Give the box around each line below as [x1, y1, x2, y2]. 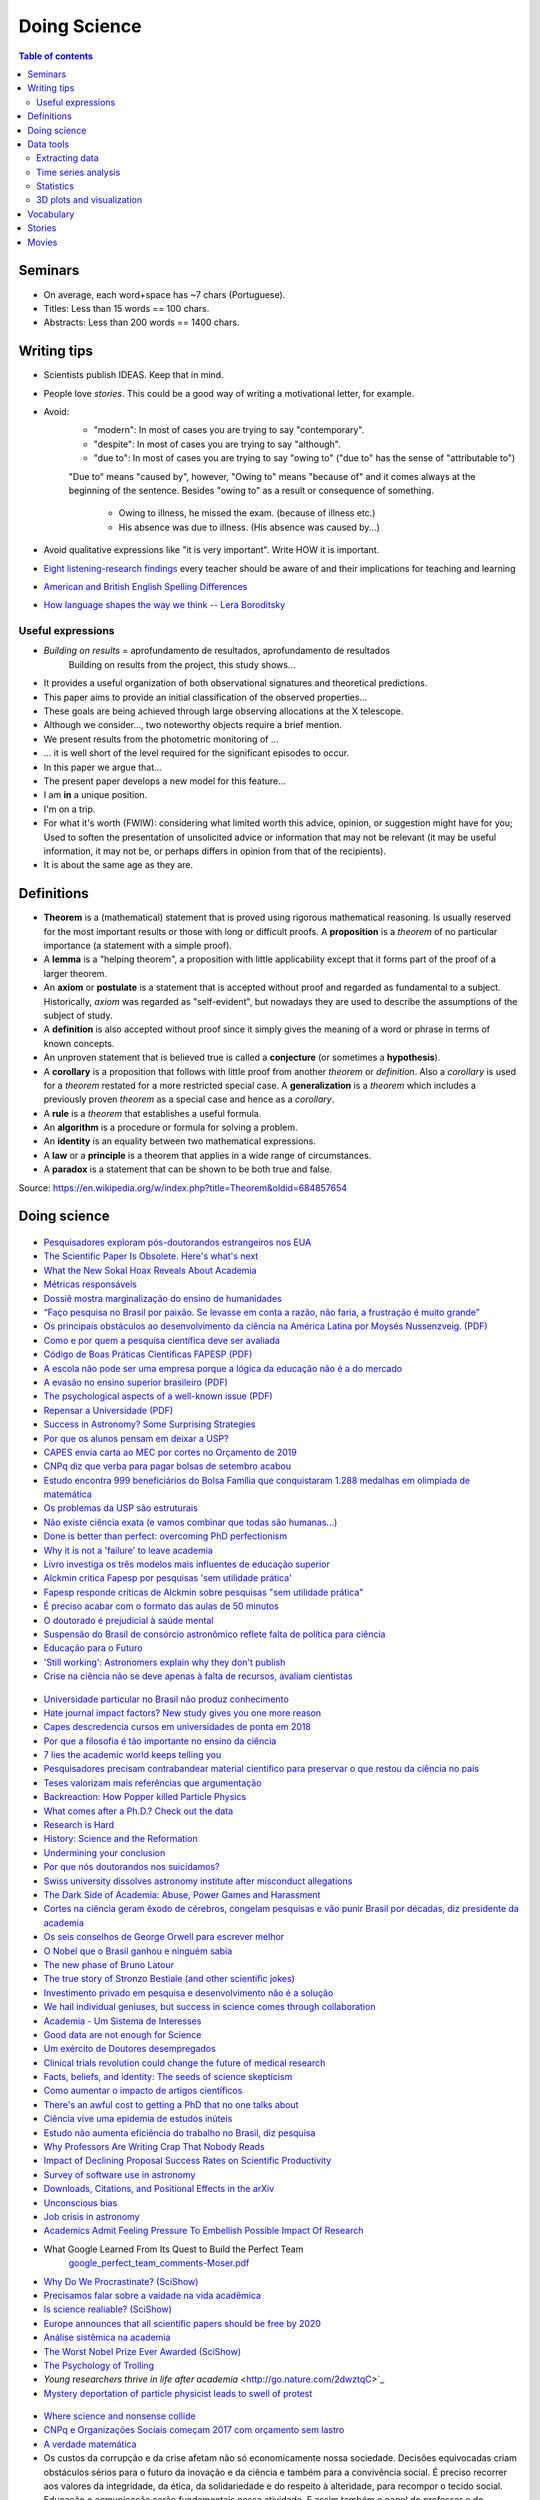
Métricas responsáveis [43, 1278, 137, 1290]
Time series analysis [36, 166, 121, 178]
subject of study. [43, 1009, 113, 1021]
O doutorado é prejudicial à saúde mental [43, 1614, 214, 1626]
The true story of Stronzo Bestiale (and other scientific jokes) [43, 1973, 295, 1985]
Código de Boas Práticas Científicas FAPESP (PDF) [43, 1348, 253, 1360]
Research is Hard [43, 1819, 115, 1831]
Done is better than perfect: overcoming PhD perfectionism [43, 1530, 288, 1542]
